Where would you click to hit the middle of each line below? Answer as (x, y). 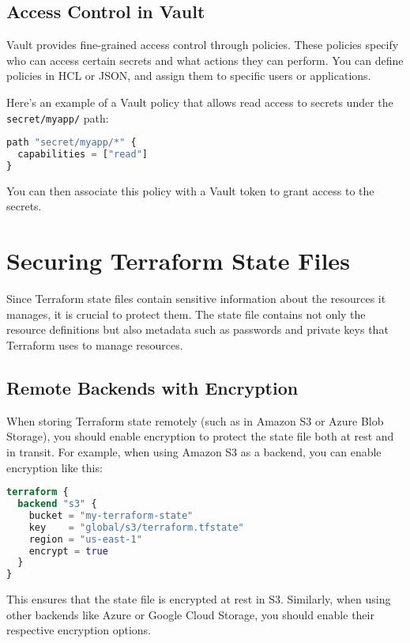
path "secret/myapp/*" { (71, 143)
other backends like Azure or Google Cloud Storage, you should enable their (190, 614)
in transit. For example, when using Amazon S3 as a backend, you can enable (194, 451)
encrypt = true (68, 551)
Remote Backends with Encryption (152, 387)
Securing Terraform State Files (178, 261)
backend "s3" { (57, 504)
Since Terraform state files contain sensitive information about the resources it (196, 299)
